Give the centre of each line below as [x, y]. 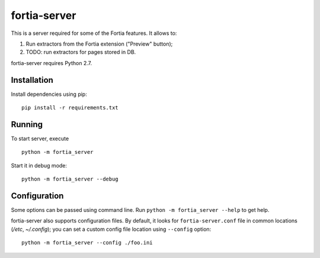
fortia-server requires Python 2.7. [51, 63]
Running [27, 124]
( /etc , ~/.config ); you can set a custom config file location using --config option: [111, 229]
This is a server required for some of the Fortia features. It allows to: [94, 33]
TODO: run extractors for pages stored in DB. [81, 52]
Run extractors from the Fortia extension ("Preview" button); [99, 44]
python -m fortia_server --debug [70, 179]
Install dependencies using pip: [49, 94]
